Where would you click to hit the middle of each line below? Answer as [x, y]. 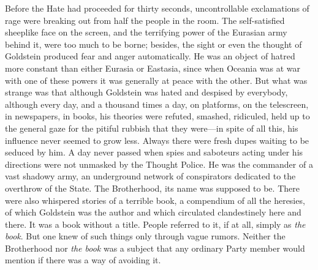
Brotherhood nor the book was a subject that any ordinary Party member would [155, 248]
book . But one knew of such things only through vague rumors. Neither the [145, 236]
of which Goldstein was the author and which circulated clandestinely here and [153, 212]
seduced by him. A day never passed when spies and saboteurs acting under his [154, 152]
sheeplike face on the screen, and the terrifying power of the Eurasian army [146, 32]
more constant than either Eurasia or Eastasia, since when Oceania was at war [153, 68]
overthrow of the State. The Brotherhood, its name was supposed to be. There [152, 188]
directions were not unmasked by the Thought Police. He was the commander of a [159, 164]
